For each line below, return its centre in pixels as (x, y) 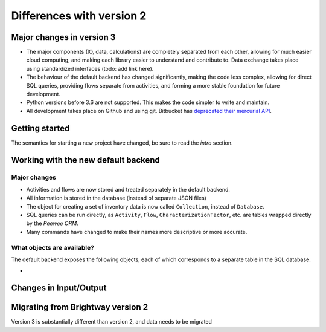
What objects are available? (53, 247)
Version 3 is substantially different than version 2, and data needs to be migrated (112, 322)
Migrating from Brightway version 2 (79, 308)
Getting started (40, 128)
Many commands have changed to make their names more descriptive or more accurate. (137, 232)
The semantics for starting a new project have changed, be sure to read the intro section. (122, 143)
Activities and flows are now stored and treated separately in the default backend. (128, 189)
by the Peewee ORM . (52, 223)
